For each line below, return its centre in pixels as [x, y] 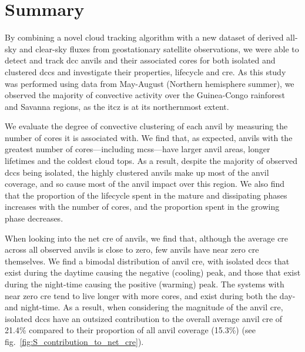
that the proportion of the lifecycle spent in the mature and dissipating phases [146, 195]
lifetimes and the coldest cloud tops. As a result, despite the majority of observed [151, 161]
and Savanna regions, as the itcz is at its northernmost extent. [117, 106]
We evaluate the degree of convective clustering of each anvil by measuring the [146, 126]
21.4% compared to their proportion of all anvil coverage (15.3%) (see [130, 330]
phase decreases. [34, 218]
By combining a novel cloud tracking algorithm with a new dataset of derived [144, 37]
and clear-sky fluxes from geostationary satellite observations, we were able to [159, 48]
